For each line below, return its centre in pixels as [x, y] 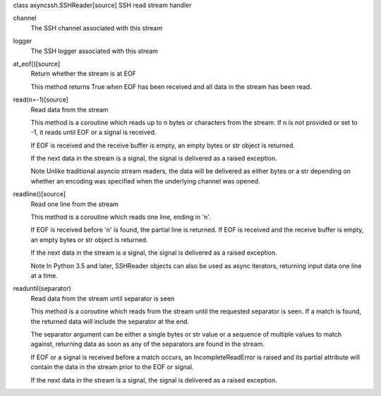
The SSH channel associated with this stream [96, 28]
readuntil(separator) [42, 289]
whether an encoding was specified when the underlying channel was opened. [145, 181]
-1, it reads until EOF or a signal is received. [93, 132]
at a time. [44, 275]
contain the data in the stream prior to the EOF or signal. [112, 367]
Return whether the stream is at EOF [84, 73]
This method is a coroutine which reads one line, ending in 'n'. [121, 217]
